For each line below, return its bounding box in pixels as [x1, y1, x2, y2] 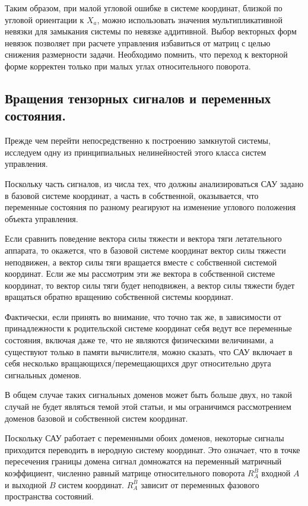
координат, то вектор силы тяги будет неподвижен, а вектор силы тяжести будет [5, 279, 295, 291]
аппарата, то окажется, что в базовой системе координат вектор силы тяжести [5, 243, 286, 256]
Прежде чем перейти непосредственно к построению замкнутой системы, [5, 134, 271, 147]
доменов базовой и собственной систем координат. [5, 412, 188, 424]
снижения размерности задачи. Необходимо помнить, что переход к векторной [5, 48, 288, 61]
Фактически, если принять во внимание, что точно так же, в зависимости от [5, 310, 281, 322]
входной [261, 467, 291, 479]
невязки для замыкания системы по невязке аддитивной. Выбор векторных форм [5, 25, 297, 37]
